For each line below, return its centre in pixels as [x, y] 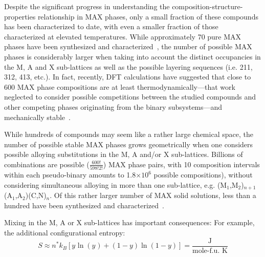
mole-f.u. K [210, 251]
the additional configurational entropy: [65, 233]
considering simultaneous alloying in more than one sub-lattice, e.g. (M [116, 184]
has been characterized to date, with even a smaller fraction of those [111, 26]
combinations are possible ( [47, 164]
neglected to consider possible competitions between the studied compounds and [130, 97]
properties [20, 16]
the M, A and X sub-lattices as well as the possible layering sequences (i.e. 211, [128, 66]
